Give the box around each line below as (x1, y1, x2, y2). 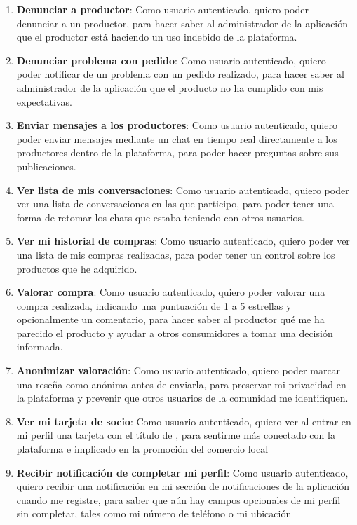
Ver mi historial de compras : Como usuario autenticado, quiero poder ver (16, 233, 350, 248)
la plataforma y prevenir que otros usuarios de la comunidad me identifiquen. (16, 390, 349, 405)
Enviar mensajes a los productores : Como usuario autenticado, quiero (16, 118, 337, 132)
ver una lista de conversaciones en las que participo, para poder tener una (16, 196, 334, 211)
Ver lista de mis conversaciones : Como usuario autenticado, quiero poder (16, 182, 349, 197)
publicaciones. (16, 158, 76, 173)
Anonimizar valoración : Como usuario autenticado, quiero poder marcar (16, 363, 341, 378)
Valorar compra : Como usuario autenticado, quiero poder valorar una (16, 285, 325, 299)
